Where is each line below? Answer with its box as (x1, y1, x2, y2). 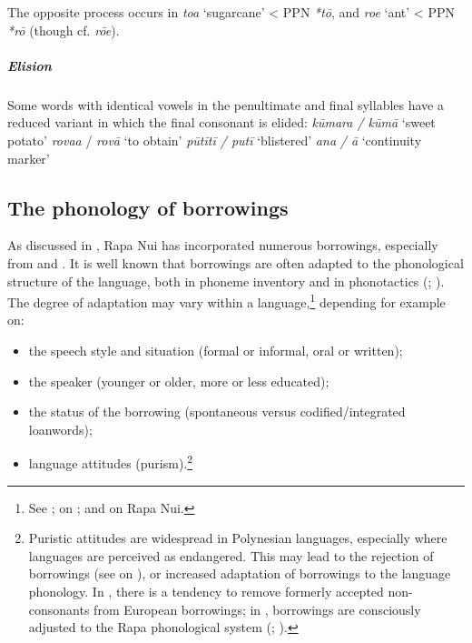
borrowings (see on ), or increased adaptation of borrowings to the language (28, 564, 451, 583)
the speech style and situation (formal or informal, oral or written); (28, 340, 403, 359)
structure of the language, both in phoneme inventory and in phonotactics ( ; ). (7, 271, 445, 290)
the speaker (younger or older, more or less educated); (28, 371, 329, 390)
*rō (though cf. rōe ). (7, 20, 120, 39)
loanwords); (28, 419, 93, 438)
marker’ (7, 148, 50, 167)
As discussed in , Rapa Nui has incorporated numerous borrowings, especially (7, 236, 438, 255)
